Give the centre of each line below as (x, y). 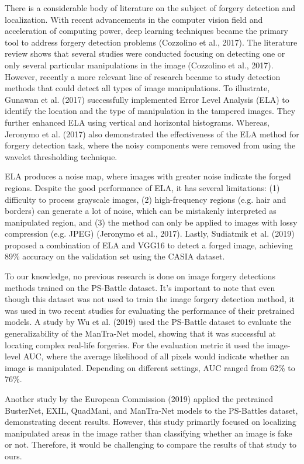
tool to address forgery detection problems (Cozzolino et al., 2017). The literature (151, 42)
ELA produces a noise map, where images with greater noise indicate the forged (148, 176)
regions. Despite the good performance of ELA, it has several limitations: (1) (142, 187)
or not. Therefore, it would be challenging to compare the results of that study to (151, 444)
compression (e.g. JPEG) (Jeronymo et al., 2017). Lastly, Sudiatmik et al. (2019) (150, 233)
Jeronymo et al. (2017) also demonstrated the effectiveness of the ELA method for (152, 134)
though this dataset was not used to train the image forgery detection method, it (150, 299)
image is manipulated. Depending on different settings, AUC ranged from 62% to (150, 367)
